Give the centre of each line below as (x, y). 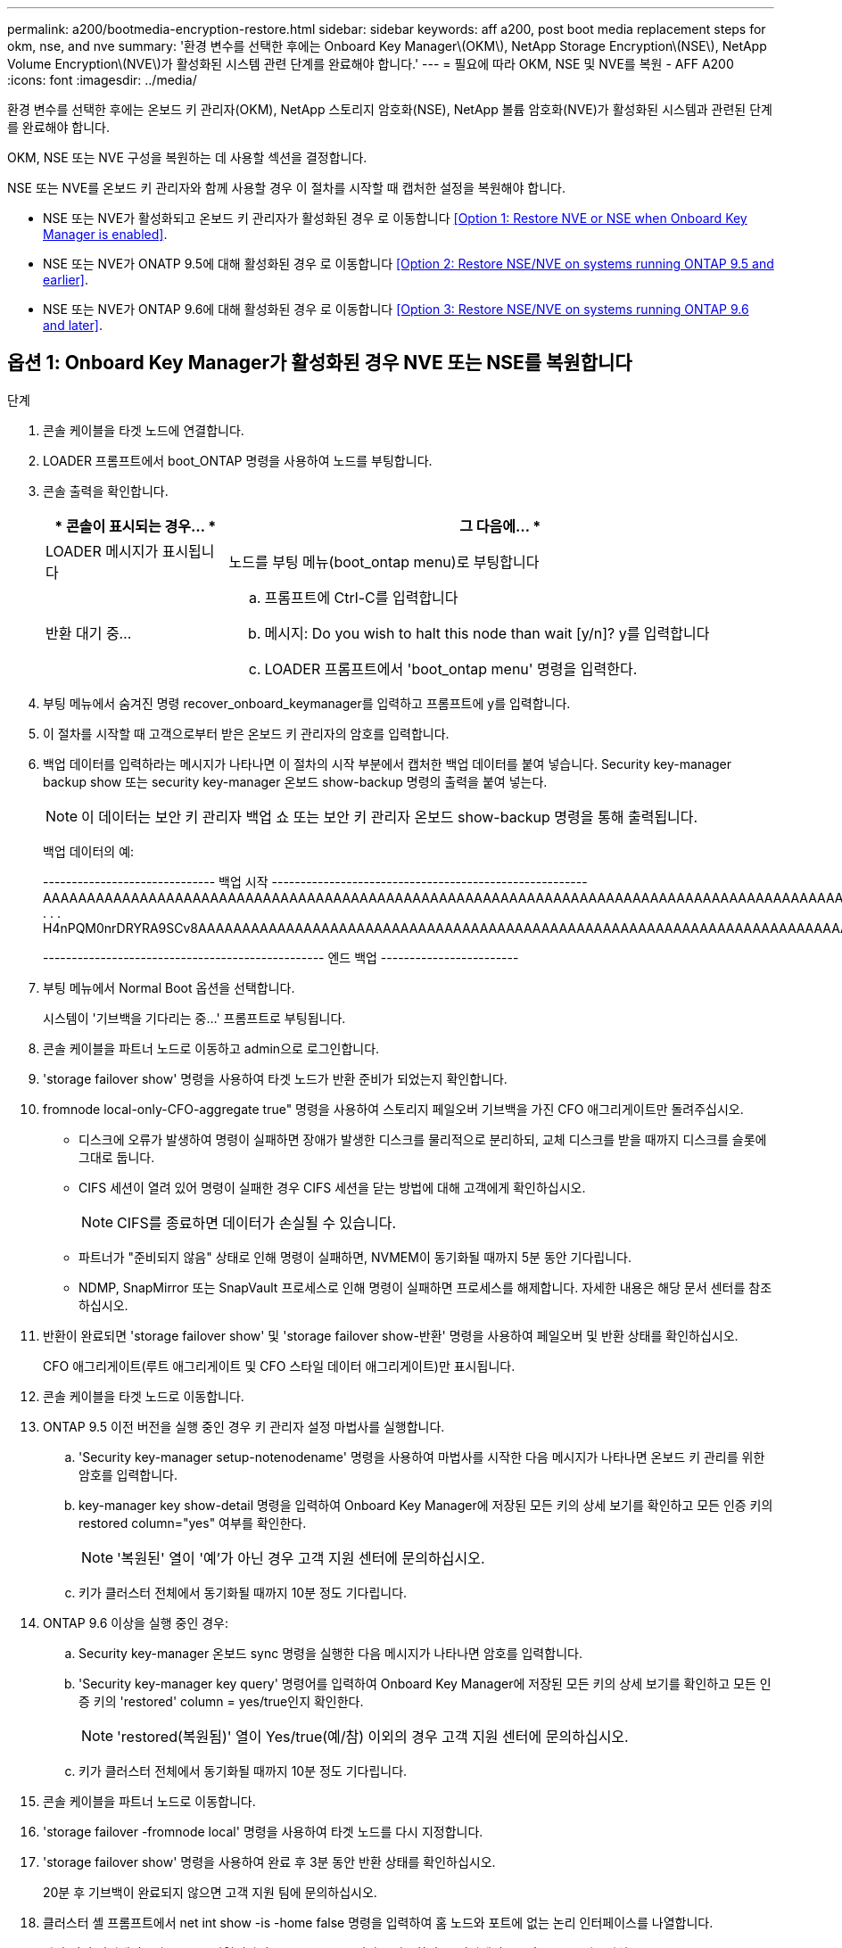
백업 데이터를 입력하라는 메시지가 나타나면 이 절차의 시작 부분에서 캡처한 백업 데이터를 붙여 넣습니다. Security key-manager (388, 764)
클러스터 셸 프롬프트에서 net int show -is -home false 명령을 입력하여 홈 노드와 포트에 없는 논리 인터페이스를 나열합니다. (378, 1922)
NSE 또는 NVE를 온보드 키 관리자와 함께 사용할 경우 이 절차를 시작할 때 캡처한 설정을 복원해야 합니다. (286, 188)
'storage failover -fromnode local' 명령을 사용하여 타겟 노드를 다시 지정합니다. (263, 1831)
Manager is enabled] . (105, 234)
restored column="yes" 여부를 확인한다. (193, 1523)
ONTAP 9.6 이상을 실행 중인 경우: (136, 1622)
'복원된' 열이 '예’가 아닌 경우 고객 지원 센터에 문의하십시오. (301, 1558)
